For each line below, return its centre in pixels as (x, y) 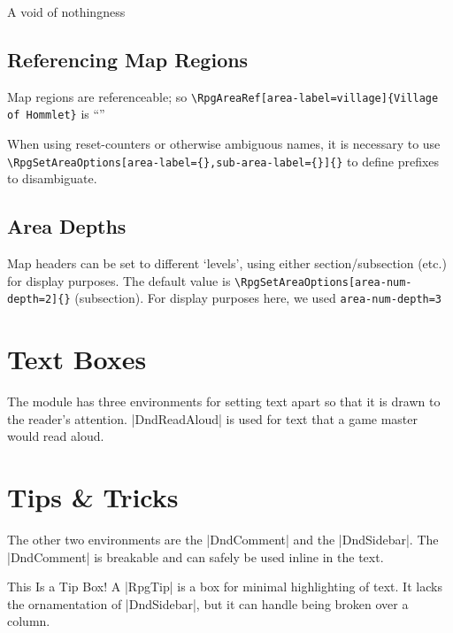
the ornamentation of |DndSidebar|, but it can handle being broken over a (208, 603)
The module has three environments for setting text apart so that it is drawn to (224, 401)
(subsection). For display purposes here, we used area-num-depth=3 (258, 298)
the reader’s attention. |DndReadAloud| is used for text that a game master (213, 418)
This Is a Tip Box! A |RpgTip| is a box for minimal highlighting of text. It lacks (225, 587)
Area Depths (67, 226)
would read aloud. (56, 436)
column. (29, 621)
